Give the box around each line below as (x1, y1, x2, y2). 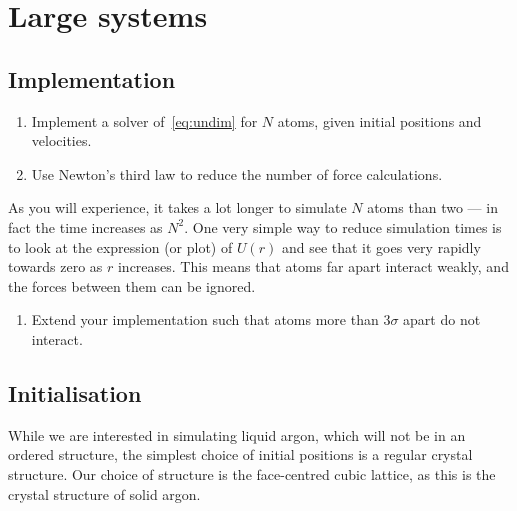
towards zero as (8, 256, 103, 277)
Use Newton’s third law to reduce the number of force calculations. (31, 163, 443, 184)
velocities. (31, 130, 92, 151)
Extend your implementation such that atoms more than (31, 309, 379, 330)
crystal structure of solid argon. (8, 483, 201, 504)
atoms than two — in (367, 197, 498, 218)
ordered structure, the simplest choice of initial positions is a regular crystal (8, 444, 473, 465)
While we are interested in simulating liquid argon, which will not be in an (8, 424, 466, 445)
